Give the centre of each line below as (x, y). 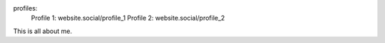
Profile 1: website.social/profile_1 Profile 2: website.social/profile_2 (128, 18)
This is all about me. (43, 31)
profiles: (25, 8)
